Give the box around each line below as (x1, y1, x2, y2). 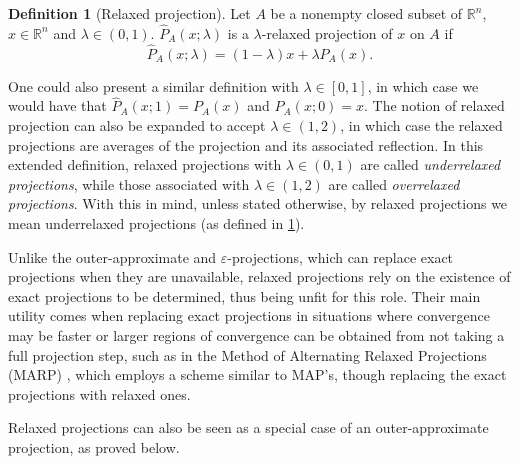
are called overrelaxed (328, 173, 460, 194)
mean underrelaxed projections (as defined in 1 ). (8, 213, 305, 233)
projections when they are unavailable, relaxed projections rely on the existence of (8, 266, 511, 287)
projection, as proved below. (8, 436, 180, 457)
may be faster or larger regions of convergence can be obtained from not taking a (8, 324, 505, 345)
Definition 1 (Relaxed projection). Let (8, 3, 251, 23)
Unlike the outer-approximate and (8, 246, 217, 267)
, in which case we (367, 75, 479, 96)
